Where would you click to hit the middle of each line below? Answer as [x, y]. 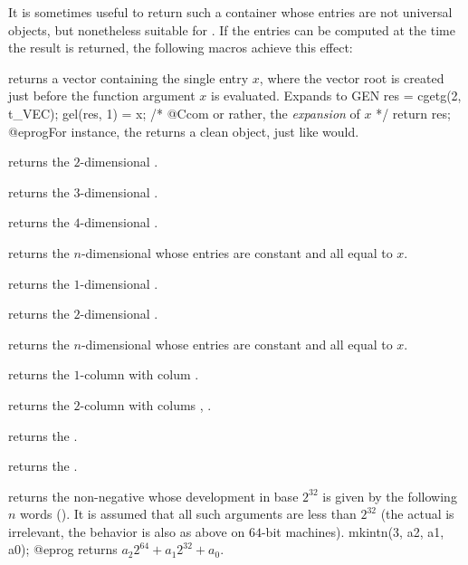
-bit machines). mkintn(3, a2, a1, [353, 531]
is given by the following [390, 496]
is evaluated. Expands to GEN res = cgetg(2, [336, 96]
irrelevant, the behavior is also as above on [127, 531]
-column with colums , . [146, 404]
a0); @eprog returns [63, 549]
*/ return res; [413, 113]
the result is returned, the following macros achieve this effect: [181, 48]
